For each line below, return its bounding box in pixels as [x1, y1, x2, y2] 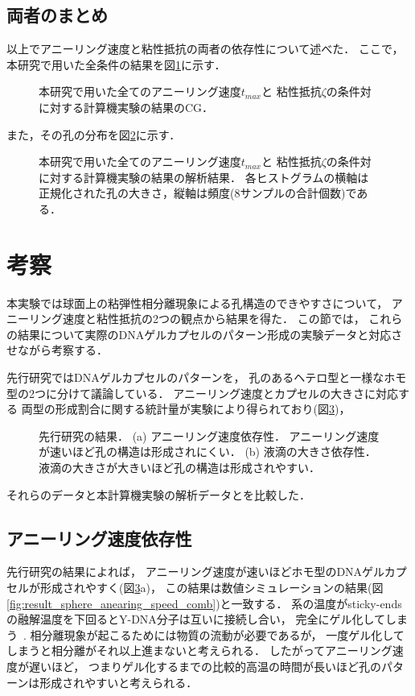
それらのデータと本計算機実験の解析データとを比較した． [6, 486, 310, 503]
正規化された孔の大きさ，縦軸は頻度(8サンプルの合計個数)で [39, 184, 357, 201]
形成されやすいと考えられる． [39, 673, 198, 690]
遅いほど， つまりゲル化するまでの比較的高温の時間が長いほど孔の [28, 657, 381, 674]
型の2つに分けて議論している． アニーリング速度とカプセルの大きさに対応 [6, 384, 398, 401]
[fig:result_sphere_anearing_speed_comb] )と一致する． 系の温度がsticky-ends [6, 594, 402, 611]
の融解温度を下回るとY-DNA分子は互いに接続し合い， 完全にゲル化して [6, 611, 386, 628]
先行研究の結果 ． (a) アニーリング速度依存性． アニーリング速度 [39, 427, 380, 444]
